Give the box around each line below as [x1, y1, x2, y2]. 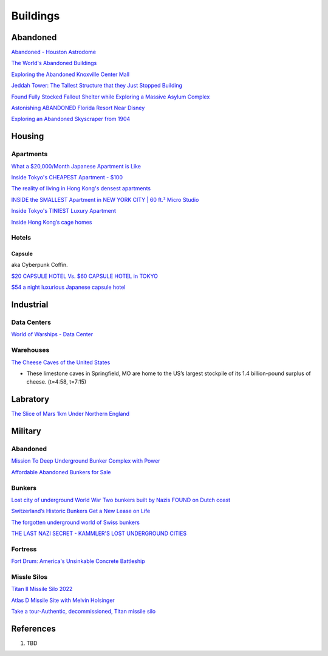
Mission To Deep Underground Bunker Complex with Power [11, 457, 160, 464]
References [11, 623, 56, 634]
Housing [11, 131, 44, 142]
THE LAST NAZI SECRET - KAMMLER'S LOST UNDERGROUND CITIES [11, 530, 187, 537]
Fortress [11, 545, 37, 553]
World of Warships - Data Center [11, 331, 94, 338]
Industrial [11, 300, 49, 310]
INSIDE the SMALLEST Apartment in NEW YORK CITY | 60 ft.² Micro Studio [11, 196, 199, 203]
